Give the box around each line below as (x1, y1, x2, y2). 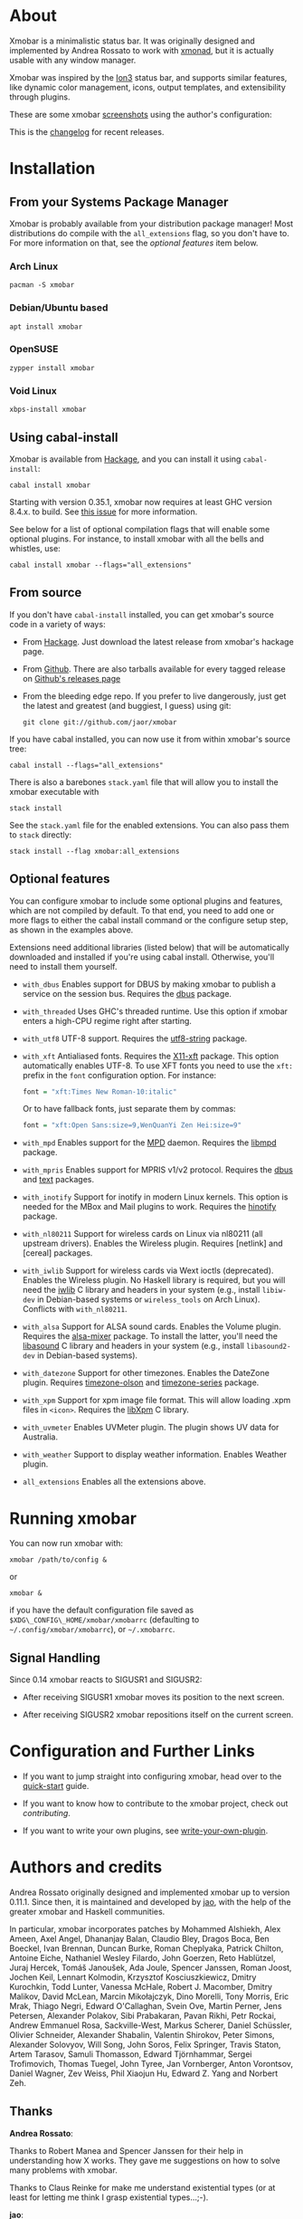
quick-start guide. (22, 1781, 90, 1791)
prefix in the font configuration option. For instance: (22, 1069, 217, 1080)
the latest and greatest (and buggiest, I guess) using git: (22, 700, 232, 711)
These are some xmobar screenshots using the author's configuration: (9, 109, 272, 120)
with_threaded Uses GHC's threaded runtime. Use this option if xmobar (22, 1006, 288, 1017)
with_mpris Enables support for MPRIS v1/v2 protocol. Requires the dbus (22, 1164, 294, 1175)
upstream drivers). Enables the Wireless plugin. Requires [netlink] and (22, 1238, 283, 1249)
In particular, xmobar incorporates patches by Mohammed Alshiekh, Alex (9, 1923, 281, 1934)
